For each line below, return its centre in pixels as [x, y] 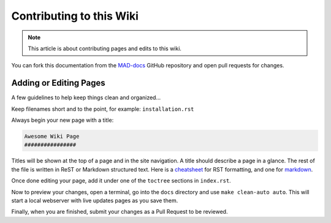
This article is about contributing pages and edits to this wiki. [105, 48]
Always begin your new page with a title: [63, 120]
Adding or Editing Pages [58, 83]
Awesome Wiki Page [52, 136]
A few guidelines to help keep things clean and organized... [86, 97]
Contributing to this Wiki [75, 16]
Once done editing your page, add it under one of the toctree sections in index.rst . [121, 181]
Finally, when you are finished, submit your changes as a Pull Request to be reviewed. [120, 212]
